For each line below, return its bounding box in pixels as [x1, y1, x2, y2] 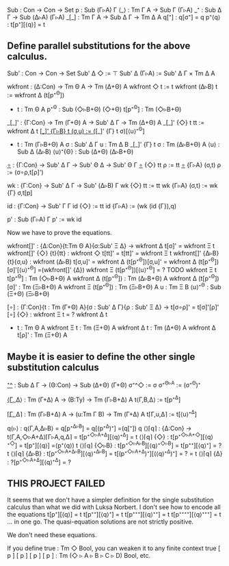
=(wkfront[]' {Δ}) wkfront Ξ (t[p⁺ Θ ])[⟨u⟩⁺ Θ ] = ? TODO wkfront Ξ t [37, 264, 217, 274]
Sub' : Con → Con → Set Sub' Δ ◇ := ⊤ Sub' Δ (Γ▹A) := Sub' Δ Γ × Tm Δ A [7, 69, 215, 77]
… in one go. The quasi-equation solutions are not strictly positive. [7, 517, 193, 526]
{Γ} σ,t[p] [7, 188, 33, 197]
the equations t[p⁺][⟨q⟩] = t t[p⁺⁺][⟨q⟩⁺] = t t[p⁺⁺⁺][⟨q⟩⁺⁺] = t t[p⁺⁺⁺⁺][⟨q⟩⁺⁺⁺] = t [7, 510, 221, 519]
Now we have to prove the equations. [7, 228, 113, 236]
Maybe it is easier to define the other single [7, 351, 196, 362]
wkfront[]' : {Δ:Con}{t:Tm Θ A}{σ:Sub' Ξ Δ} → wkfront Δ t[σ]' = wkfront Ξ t [7, 241, 215, 249]
